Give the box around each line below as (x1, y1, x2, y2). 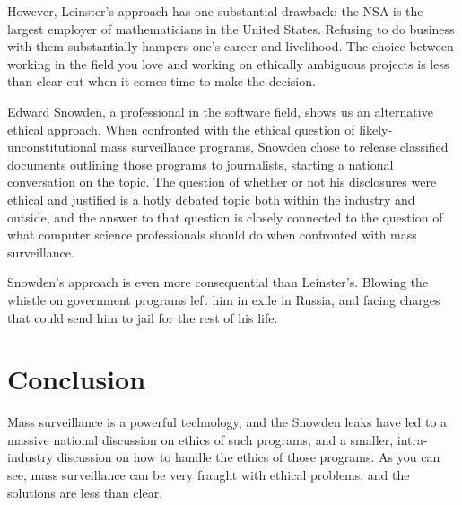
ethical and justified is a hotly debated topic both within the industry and (7, 189, 415, 208)
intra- (397, 430, 428, 448)
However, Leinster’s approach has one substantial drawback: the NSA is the (7, 2, 423, 20)
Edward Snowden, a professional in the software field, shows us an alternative (7, 101, 433, 120)
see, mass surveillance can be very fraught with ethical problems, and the (7, 466, 410, 483)
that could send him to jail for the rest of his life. (7, 308, 278, 327)
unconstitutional (7, 137, 97, 156)
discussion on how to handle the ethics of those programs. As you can (57, 448, 440, 466)
